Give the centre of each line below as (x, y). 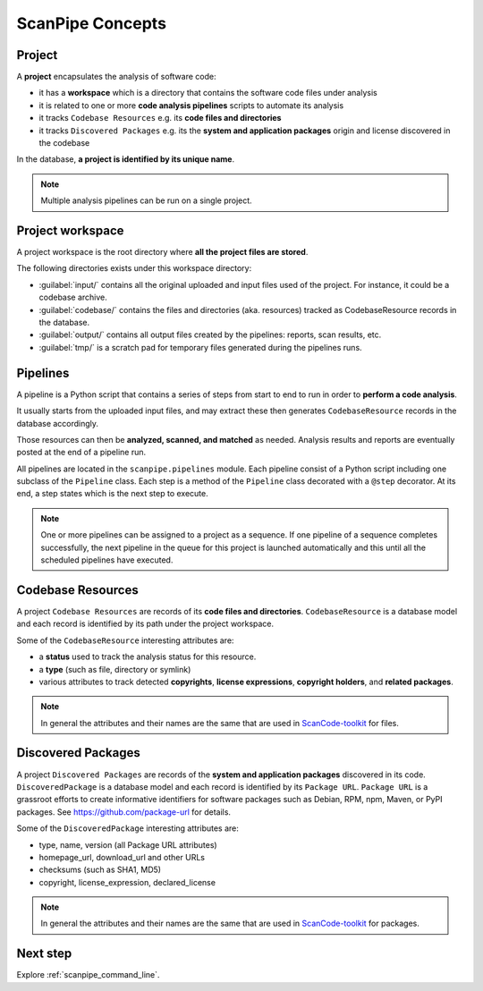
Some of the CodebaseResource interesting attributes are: (125, 640)
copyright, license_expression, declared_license (127, 882)
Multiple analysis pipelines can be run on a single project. (146, 200)
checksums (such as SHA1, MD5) (100, 870)
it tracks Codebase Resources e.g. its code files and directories (160, 118)
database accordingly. (57, 423)
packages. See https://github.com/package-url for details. (124, 812)
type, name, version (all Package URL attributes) (128, 844)
